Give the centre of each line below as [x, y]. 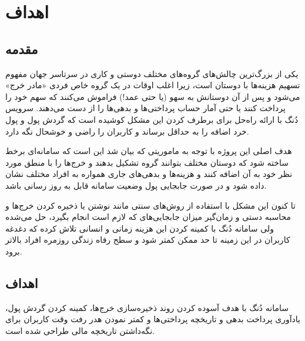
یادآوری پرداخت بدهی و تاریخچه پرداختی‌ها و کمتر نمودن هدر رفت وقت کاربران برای [153, 319]
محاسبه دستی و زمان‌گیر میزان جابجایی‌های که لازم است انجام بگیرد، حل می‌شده [148, 217]
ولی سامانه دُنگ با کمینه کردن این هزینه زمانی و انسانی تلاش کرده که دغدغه [140, 228]
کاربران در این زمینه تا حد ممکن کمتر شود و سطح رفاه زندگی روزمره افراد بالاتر [148, 240]
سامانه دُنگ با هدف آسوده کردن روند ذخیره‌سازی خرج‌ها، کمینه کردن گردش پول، [147, 307]
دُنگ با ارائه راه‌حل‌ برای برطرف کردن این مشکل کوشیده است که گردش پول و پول [152, 119]
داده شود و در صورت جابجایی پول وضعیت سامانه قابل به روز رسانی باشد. [136, 185]
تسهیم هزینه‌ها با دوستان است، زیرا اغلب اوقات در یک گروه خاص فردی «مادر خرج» [153, 85]
